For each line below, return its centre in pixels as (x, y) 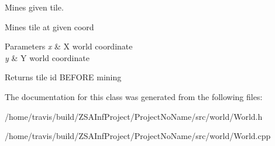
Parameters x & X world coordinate (69, 46)
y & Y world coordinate (47, 57)
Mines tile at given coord (49, 26)
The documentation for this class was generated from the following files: (134, 96)
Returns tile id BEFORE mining (63, 77)
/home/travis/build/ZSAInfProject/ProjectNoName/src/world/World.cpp (138, 136)
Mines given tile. (34, 7)
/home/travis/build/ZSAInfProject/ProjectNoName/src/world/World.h (134, 116)
